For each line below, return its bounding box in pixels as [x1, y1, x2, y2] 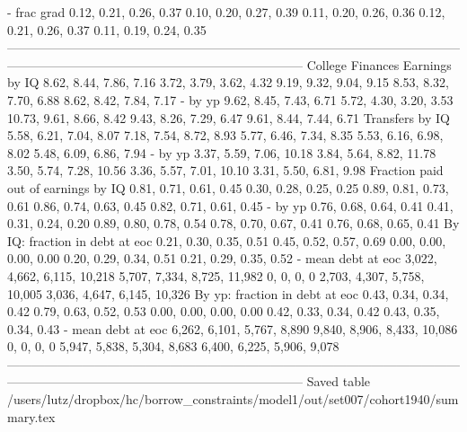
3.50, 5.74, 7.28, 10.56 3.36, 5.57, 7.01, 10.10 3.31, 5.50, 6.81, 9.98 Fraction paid [7, 161, 444, 180]
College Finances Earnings [306, 55, 452, 74]
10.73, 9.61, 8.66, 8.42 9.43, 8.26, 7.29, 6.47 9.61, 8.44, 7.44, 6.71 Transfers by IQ [7, 108, 450, 127]
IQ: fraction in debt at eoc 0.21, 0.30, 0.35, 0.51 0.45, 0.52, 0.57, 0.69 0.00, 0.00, [7, 231, 446, 250]
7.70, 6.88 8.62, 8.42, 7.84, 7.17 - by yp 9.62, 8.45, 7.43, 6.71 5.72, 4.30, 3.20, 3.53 [7, 90, 454, 109]
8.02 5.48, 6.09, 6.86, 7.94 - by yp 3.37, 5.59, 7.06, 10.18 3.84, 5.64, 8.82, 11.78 [7, 143, 436, 162]
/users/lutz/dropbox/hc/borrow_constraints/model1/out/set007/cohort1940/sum [7, 390, 459, 409]
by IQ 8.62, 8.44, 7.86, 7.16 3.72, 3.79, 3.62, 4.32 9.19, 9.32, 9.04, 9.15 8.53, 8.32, [7, 73, 449, 92]
